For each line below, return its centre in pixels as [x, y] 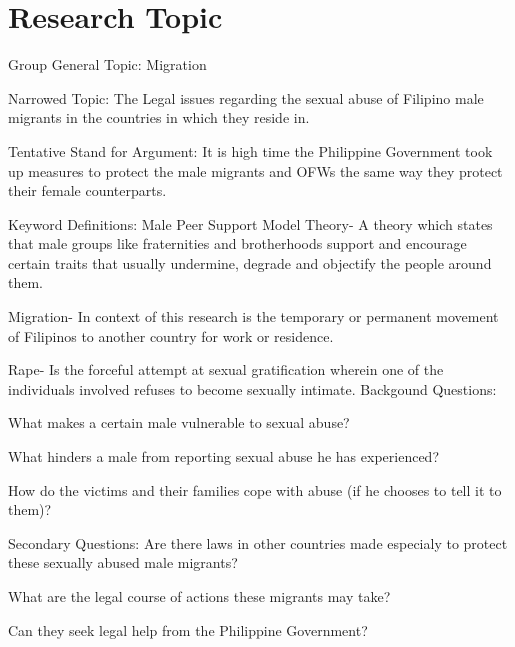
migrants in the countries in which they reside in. [159, 117]
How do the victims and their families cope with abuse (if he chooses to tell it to [255, 489]
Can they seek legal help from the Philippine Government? [188, 629]
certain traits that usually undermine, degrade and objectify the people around [250, 262]
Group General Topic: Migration [107, 64]
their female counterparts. [87, 190]
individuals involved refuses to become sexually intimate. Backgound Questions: [252, 388]
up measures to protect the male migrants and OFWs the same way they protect [255, 170]
